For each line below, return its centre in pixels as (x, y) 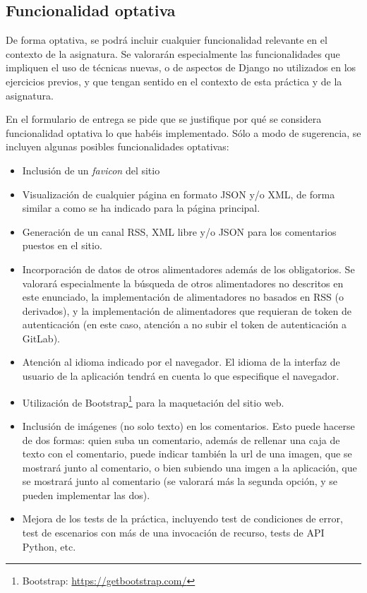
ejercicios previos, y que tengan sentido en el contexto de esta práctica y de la (174, 81)
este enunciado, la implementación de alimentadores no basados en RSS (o (183, 297)
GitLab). (41, 338)
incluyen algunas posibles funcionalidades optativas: (118, 146)
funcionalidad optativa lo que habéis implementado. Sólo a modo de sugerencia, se (183, 132)
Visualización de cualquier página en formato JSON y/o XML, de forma (179, 194)
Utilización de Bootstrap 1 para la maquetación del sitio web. (153, 401)
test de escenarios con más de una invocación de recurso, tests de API (173, 533)
